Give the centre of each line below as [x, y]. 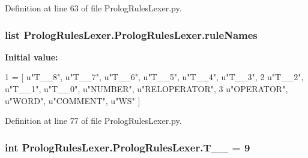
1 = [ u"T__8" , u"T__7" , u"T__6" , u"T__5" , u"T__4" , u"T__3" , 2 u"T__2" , [154, 77]
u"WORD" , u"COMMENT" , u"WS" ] [73, 100]
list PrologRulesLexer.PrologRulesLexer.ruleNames [131, 34]
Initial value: [32, 57]
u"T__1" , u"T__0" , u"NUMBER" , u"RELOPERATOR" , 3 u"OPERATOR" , [146, 89]
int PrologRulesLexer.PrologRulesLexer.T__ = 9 [128, 147]
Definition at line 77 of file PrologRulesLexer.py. [93, 121]
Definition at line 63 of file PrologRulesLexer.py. [93, 8]
